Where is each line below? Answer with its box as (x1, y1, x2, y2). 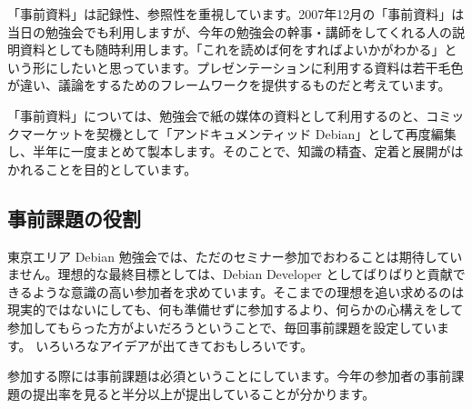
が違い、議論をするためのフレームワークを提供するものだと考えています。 (7, 75, 451, 95)
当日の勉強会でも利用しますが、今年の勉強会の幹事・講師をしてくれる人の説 (7, 22, 465, 41)
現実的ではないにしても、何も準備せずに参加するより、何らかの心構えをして (7, 300, 464, 319)
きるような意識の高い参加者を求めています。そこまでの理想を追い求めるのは (7, 282, 465, 301)
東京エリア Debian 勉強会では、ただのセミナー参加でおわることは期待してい (7, 246, 463, 265)
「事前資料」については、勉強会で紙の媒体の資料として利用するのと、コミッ (7, 105, 465, 125)
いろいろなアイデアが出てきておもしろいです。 (35, 335, 313, 354)
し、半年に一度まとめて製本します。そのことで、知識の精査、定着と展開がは (7, 142, 464, 161)
